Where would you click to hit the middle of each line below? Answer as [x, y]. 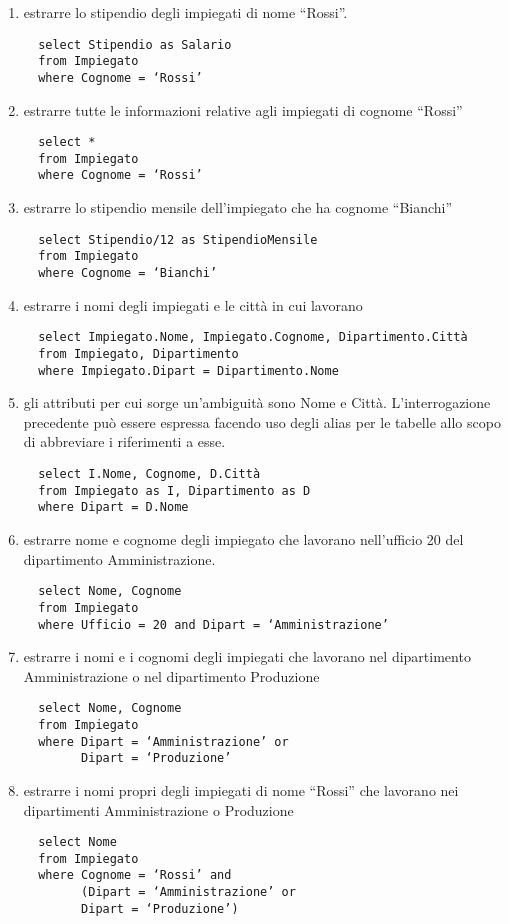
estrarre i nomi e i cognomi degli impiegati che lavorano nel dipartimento [247, 656]
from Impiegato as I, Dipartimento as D [174, 490]
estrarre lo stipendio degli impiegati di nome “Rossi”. [185, 12]
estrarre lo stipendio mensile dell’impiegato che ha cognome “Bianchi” [238, 207]
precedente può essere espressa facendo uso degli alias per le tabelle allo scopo [262, 421]
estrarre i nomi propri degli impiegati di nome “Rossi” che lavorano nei [241, 789]
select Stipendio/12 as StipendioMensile [178, 239]
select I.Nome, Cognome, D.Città [149, 474]
